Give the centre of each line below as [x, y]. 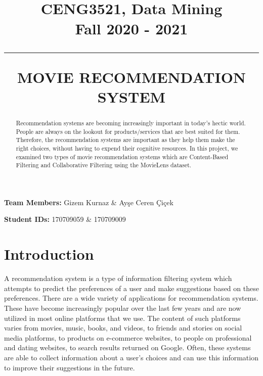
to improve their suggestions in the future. [70, 367]
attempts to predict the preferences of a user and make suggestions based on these [131, 288]
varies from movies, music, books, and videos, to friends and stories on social [123, 328]
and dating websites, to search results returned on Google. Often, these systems [127, 347]
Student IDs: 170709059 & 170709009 [65, 219]
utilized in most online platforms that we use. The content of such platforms [122, 318]
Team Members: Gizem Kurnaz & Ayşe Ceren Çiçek [89, 202]
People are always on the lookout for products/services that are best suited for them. [128, 131]
